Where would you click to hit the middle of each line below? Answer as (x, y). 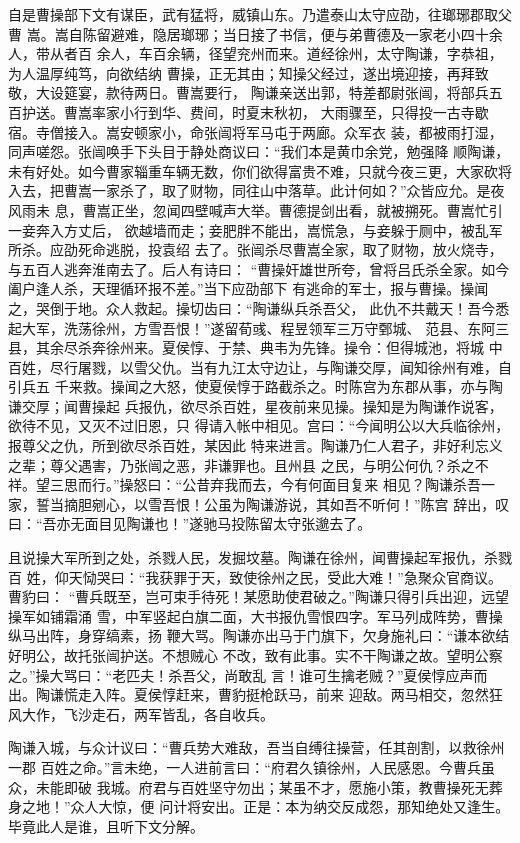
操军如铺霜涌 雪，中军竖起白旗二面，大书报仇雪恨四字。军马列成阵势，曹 (248, 615)
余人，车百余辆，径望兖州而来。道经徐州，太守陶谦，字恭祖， (299, 53)
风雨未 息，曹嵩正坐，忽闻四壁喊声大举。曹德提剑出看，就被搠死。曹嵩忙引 (255, 209)
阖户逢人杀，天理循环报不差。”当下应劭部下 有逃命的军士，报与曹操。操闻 (248, 288)
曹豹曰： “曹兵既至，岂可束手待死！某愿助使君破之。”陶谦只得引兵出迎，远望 (258, 596)
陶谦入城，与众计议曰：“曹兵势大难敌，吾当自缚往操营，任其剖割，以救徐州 (256, 747)
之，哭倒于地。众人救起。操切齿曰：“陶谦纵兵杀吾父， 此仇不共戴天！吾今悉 (259, 307)
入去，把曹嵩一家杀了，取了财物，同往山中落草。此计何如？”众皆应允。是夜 (256, 190)
